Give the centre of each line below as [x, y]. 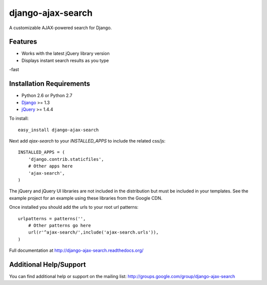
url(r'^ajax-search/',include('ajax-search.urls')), [93, 232]
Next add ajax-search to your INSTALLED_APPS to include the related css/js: [87, 141]
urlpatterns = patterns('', [52, 218]
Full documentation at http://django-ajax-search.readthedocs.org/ [76, 250]
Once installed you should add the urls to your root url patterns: [74, 207]
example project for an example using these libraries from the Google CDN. [86, 198]
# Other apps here [50, 166]
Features [23, 42]
